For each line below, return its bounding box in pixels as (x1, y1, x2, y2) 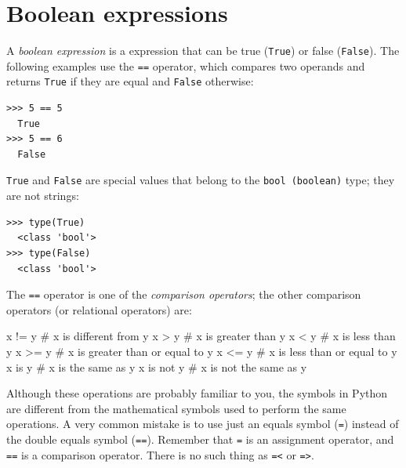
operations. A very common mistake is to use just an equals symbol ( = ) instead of (6, 415, 399, 432)
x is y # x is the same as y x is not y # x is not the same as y (6, 358, 307, 375)
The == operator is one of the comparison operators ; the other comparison (6, 286, 361, 303)
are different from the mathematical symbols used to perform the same (6, 400, 346, 416)
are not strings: (6, 187, 79, 204)
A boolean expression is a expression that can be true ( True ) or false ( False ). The (6, 42, 400, 59)
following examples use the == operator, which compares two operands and (6, 57, 365, 74)
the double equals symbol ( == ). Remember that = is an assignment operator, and (6, 430, 394, 447)
